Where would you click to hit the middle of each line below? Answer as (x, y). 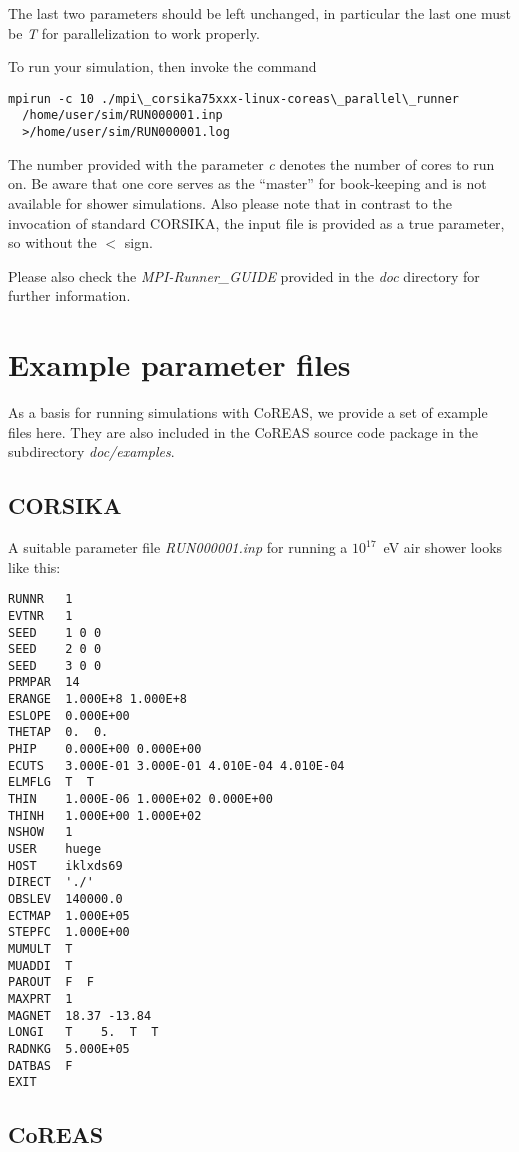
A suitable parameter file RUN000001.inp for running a (178, 547)
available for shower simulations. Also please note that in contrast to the (230, 202)
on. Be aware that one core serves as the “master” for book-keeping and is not (247, 183)
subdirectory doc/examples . (91, 451)
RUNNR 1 (40, 599)
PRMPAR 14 (44, 682)
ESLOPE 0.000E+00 (69, 715)
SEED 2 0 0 (55, 649)
